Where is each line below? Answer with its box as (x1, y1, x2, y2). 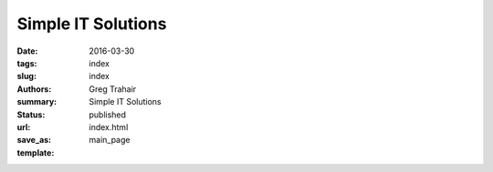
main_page (89, 135, 131, 146)
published (89, 109, 127, 120)
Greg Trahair (89, 83, 137, 95)
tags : (16, 57, 37, 68)
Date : (16, 46, 38, 56)
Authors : (16, 83, 52, 95)
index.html (89, 121, 129, 132)
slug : (16, 71, 37, 82)
